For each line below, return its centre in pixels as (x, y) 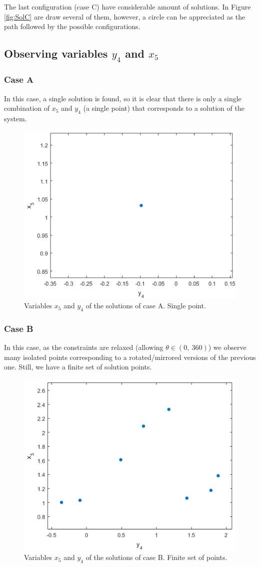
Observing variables (56, 53)
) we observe (227, 347)
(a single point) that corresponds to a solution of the (164, 108)
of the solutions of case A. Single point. (146, 306)
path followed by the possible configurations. (72, 26)
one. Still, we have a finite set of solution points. (78, 367)
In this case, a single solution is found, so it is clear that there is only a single (123, 98)
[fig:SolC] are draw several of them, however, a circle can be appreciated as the (125, 16)
